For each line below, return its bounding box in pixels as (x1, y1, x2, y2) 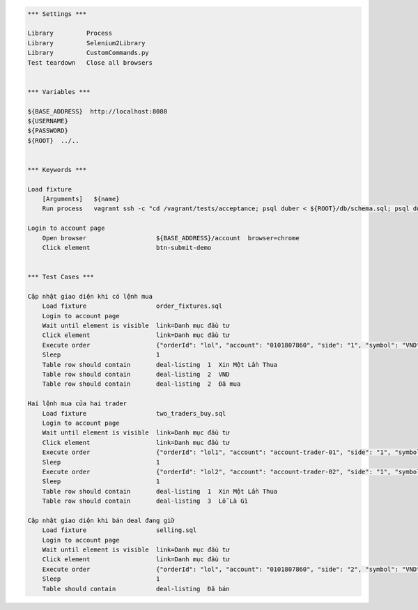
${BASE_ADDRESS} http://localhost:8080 (27, 107, 167, 115)
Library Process (27, 29, 113, 38)
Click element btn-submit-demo (42, 244, 212, 251)
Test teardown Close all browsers (27, 58, 153, 66)
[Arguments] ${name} (42, 195, 120, 203)
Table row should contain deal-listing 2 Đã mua (42, 380, 241, 388)
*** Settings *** (27, 10, 87, 17)
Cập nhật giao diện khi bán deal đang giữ (27, 516, 175, 524)
